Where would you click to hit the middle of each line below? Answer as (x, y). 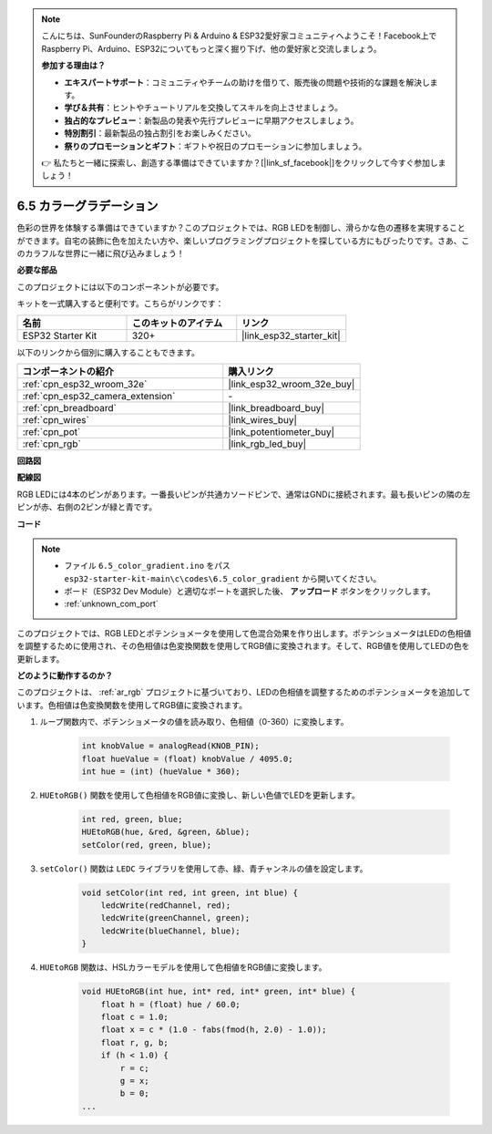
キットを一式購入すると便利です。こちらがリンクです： (120, 304)
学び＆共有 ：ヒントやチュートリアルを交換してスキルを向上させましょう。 (204, 108)
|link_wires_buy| (263, 419)
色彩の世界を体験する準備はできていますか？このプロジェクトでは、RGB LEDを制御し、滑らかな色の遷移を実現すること (241, 228)
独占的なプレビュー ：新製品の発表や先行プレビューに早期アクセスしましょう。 (211, 120)
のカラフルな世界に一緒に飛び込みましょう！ (101, 253)
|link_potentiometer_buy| (282, 431)
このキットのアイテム (177, 323)
